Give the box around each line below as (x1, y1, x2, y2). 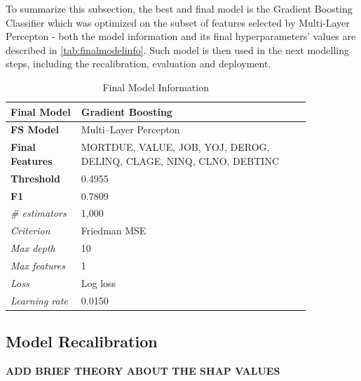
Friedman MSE (81, 223, 147, 238)
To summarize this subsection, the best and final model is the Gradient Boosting (6, 1, 353, 15)
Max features (11, 258, 65, 272)
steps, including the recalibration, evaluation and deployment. (6, 56, 271, 71)
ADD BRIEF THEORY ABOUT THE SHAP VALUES (6, 363, 280, 377)
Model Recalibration (6, 330, 158, 352)
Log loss (81, 275, 116, 290)
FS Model (11, 122, 60, 137)
